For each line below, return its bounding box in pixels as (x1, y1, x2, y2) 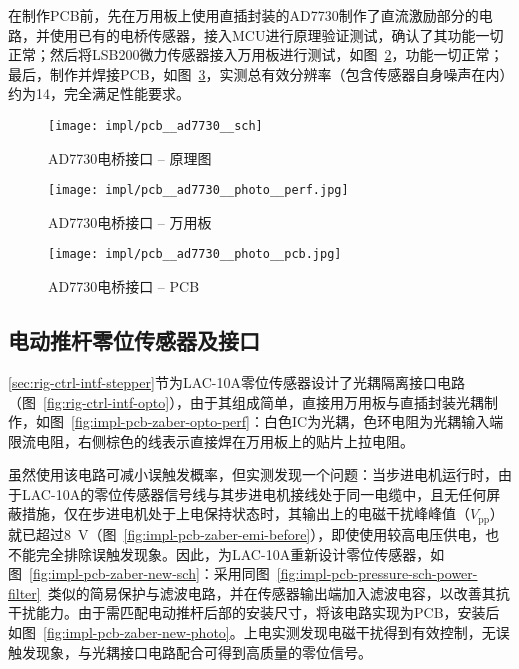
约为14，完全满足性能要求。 (8, 83, 190, 104)
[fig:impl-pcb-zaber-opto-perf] (71, 411, 251, 432)
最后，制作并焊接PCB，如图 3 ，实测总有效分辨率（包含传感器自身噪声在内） (8, 63, 507, 84)
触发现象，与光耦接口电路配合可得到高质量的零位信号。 (8, 641, 372, 662)
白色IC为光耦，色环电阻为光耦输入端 (264, 411, 504, 432)
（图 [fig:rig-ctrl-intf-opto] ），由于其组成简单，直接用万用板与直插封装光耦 (8, 391, 485, 412)
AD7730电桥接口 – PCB (48, 276, 200, 297)
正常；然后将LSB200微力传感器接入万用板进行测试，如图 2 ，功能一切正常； (8, 44, 504, 65)
